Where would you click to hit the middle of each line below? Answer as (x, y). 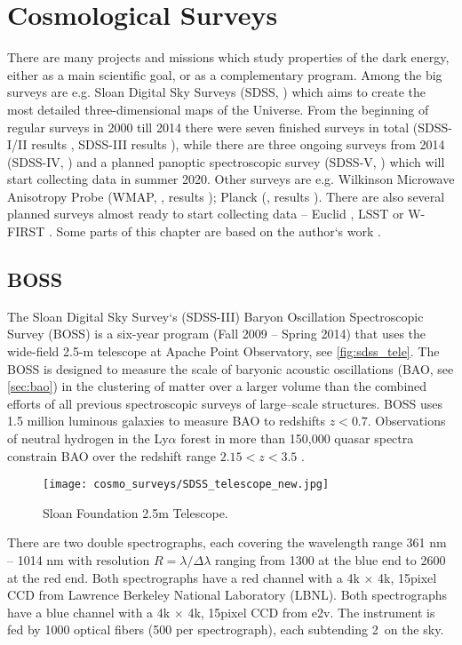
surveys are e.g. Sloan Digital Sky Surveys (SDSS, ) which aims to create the (217, 92)
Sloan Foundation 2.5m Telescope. (135, 512)
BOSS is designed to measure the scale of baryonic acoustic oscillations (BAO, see (231, 368)
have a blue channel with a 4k (89, 612)
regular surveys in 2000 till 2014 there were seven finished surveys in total (208, 127)
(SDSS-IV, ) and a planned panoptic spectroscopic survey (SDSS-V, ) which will (226, 161)
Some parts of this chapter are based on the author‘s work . (219, 231)
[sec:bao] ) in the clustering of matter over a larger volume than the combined (217, 386)
